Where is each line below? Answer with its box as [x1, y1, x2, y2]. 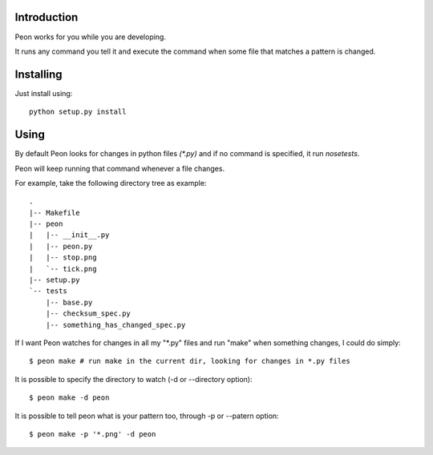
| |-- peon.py [29, 241, 93, 251]
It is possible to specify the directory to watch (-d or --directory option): [14, 374, 253, 384]
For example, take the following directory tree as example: [14, 178, 207, 187]
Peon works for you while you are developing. [14, 32, 166, 42]
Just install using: [14, 88, 73, 98]
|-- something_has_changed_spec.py [45, 320, 186, 329]
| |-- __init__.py [29, 231, 110, 240]
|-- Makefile [29, 208, 80, 217]
